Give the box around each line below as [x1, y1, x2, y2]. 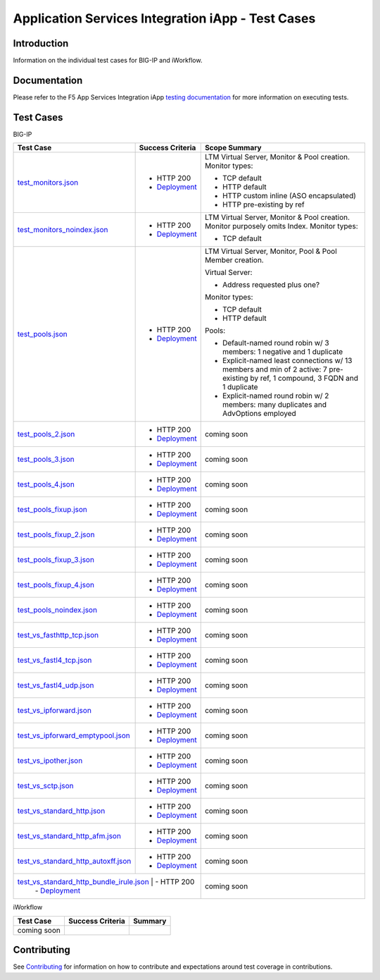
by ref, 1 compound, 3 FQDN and [250, 374, 359, 384]
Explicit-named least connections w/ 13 [222, 356, 353, 366]
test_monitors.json [17, 178, 79, 188]
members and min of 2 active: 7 [222, 365, 327, 374]
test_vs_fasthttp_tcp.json [17, 630, 99, 640]
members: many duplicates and [222, 400, 327, 410]
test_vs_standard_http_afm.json [17, 831, 121, 841]
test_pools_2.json [17, 429, 75, 439]
